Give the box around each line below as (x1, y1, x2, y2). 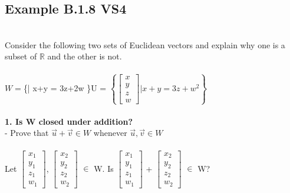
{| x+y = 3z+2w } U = (23, 81, 107, 94)
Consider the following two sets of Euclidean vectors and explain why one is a (5, 38, 285, 51)
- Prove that (5, 127, 49, 139)
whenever (93, 127, 127, 139)
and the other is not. (47, 50, 122, 62)
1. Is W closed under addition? (5, 115, 133, 127)
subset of (5, 50, 37, 62)
